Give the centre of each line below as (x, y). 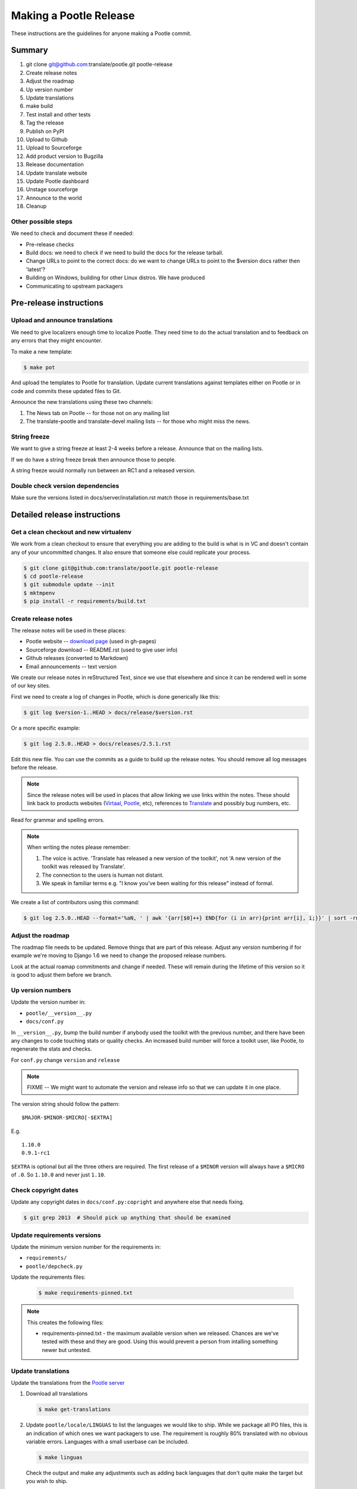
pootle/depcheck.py (54, 1266)
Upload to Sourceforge (54, 148)
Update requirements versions (56, 1235)
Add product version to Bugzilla (65, 156)
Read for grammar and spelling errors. (58, 820)
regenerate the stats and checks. (51, 1049)
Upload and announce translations (62, 320)
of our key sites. (31, 686)
